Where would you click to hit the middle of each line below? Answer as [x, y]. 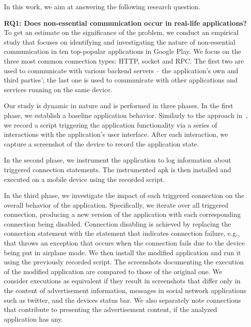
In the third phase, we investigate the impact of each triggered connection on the [124, 195]
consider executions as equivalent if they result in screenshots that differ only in [122, 281]
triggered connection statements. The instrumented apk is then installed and [118, 169]
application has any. [33, 319]
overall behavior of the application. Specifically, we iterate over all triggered [116, 204]
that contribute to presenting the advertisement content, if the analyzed [111, 309]
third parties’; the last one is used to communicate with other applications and [121, 80]
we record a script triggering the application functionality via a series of [110, 124]
